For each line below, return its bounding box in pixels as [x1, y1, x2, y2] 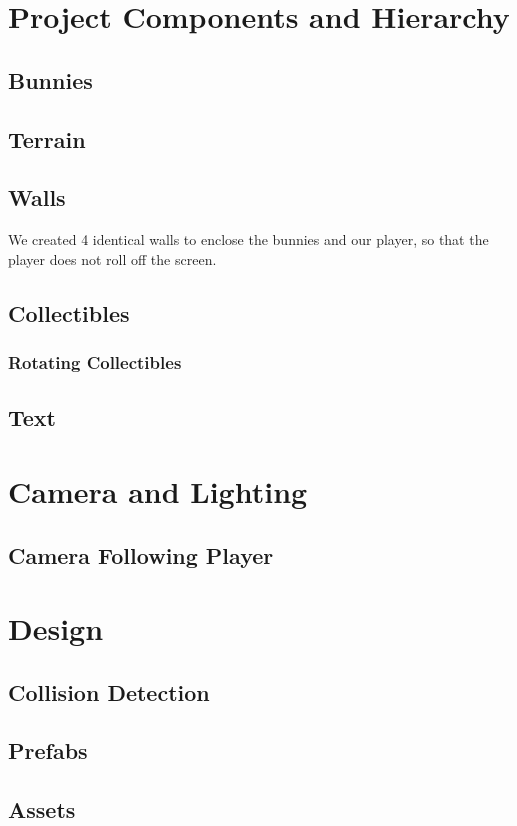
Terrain [8, 123, 86, 154]
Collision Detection [8, 676, 210, 707]
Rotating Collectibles [8, 350, 182, 375]
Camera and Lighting [8, 470, 308, 511]
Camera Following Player [8, 539, 274, 570]
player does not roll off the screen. [8, 248, 217, 269]
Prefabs [8, 735, 88, 766]
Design [8, 608, 104, 649]
